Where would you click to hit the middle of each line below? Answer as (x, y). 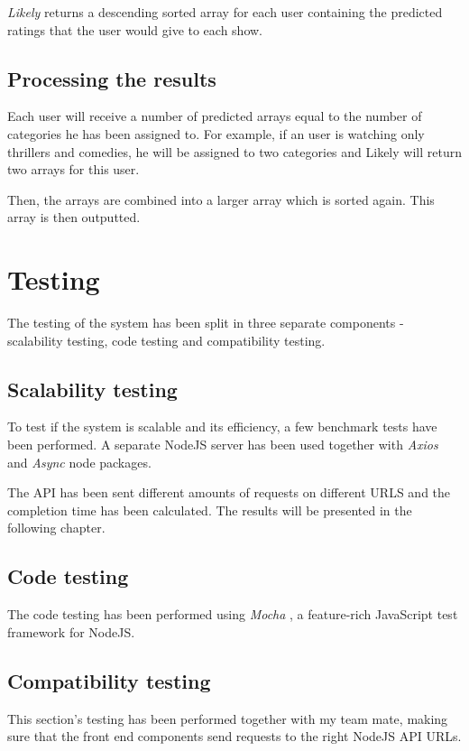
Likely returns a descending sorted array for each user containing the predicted (225, 12)
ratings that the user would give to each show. (135, 29)
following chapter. (56, 528)
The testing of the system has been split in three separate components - (206, 323)
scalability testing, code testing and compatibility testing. (166, 340)
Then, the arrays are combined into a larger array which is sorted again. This (221, 199)
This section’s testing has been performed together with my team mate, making (228, 718)
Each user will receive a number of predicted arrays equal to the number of (215, 116)
